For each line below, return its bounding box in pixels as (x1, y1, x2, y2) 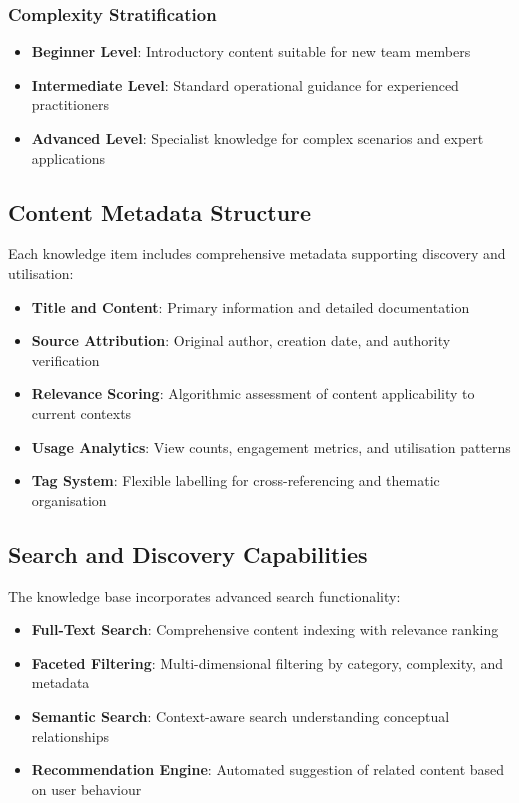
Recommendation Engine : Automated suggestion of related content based (31, 759, 505, 780)
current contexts (31, 402, 132, 423)
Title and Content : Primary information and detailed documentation (31, 296, 470, 317)
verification (31, 349, 100, 370)
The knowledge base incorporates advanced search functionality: (8, 585, 401, 606)
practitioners (31, 94, 109, 115)
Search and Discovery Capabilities (8, 538, 368, 569)
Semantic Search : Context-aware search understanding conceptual (31, 705, 450, 726)
